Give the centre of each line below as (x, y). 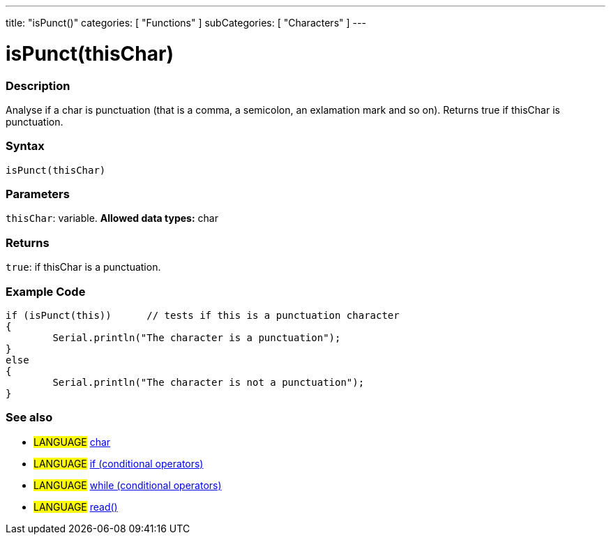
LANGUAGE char (72, 442)
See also (29, 418)
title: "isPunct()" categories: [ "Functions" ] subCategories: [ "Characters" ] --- (186, 23)
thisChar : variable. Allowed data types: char (112, 218)
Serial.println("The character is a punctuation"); (197, 337)
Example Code (46, 291)
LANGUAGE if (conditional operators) (119, 463)
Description (38, 85)
